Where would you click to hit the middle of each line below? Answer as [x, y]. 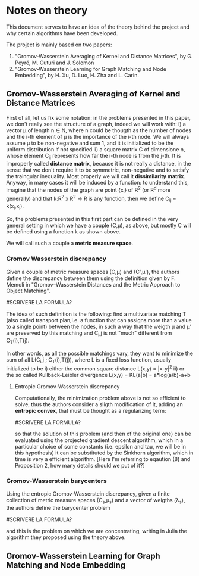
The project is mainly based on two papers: [59, 45]
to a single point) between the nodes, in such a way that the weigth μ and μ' [99, 326]
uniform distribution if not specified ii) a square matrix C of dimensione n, [96, 149]
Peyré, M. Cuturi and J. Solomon [54, 63]
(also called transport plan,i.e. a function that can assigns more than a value [99, 320]
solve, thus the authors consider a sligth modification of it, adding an [99, 404]
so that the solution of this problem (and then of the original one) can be [103, 434]
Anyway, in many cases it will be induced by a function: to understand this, [97, 182]
